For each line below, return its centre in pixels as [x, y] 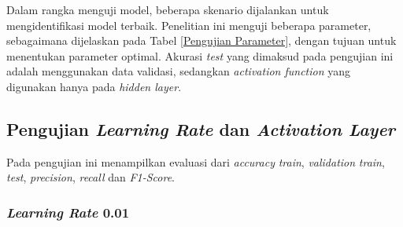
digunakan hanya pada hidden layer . [94, 86]
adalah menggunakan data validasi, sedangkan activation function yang [179, 71]
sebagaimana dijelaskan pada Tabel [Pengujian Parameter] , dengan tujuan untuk [201, 40]
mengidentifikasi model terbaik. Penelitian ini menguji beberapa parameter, [189, 25]
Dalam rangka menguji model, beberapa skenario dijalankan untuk [168, 9]
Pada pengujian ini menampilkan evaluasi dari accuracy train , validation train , [196, 161]
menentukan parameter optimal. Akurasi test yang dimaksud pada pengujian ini [200, 55]
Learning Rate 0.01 [68, 212]
